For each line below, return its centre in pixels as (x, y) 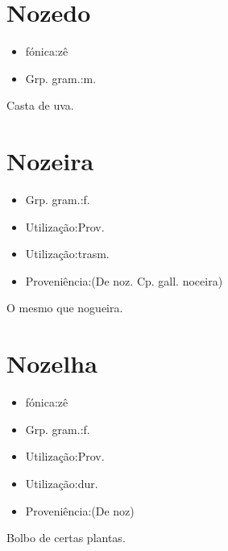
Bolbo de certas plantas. (66, 538)
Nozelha (52, 363)
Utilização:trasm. (67, 254)
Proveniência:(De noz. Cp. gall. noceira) (124, 280)
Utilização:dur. (62, 483)
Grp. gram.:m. (61, 78)
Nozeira (50, 161)
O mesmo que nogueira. (65, 308)
